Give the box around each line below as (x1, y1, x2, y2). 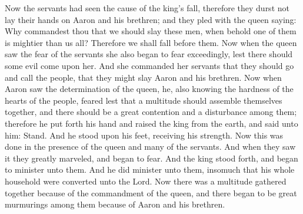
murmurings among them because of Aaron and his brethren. (5, 198, 225, 210)
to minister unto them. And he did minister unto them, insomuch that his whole (5, 163, 295, 176)
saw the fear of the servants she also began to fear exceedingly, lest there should (5, 48, 293, 60)
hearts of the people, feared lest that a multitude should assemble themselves (5, 94, 282, 106)
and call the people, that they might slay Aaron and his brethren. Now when (5, 71, 282, 83)
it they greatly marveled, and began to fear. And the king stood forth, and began (5, 152, 298, 164)
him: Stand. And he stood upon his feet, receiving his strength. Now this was (5, 129, 284, 141)
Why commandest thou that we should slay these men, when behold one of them (5, 25, 297, 37)
